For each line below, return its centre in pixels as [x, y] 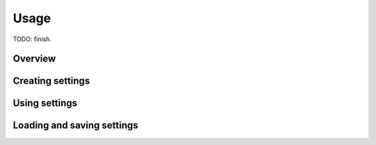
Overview [34, 59]
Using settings [45, 104]
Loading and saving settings [76, 125]
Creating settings [52, 81]
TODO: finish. [32, 39]
